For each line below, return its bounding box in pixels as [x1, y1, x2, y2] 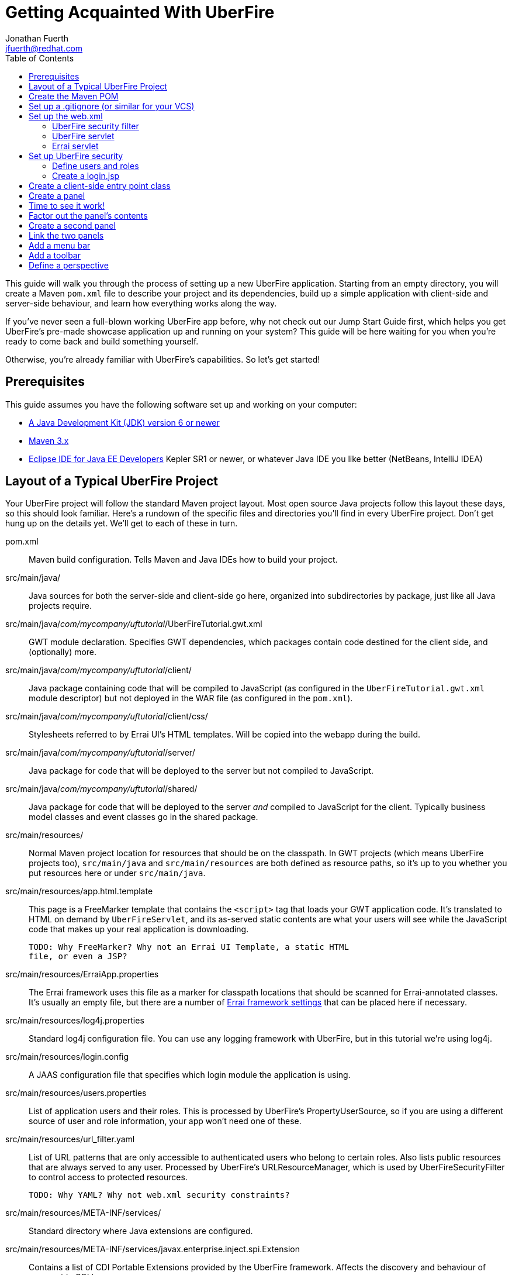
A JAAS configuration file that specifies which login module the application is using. [29, 1070, 351, 1080]
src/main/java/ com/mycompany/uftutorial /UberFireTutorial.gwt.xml [5, 619, 262, 629]
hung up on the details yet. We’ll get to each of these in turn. [5, 518, 238, 529]
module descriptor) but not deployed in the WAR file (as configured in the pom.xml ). [29, 693, 353, 704]
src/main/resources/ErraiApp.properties [5, 969, 159, 980]
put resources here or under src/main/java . [29, 868, 206, 878]
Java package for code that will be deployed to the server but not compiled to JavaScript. [29, 766, 374, 776]
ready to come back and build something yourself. [5, 336, 199, 346]
